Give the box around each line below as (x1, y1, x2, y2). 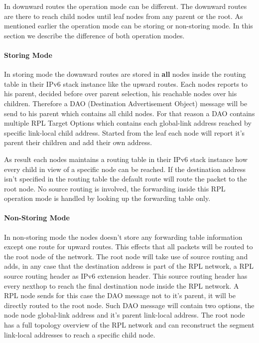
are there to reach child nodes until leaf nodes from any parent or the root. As (4, 10, 243, 21)
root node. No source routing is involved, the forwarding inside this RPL (4, 183, 226, 193)
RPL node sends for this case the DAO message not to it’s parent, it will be (4, 290, 236, 301)
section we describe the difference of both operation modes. (4, 30, 185, 40)
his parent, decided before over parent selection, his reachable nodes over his (4, 88, 237, 99)
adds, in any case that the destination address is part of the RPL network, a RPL (4, 261, 254, 271)
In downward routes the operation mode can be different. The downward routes (4, 1, 247, 11)
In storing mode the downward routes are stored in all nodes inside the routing (4, 69, 246, 79)
